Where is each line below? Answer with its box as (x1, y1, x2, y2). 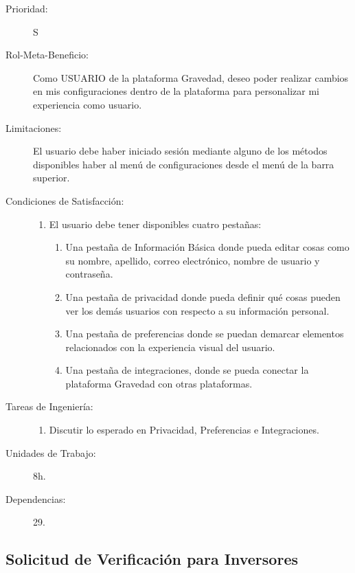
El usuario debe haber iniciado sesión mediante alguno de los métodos (33, 144, 328, 158)
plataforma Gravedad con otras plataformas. (65, 376, 253, 390)
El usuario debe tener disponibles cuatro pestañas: (49, 216, 262, 231)
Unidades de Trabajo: (5, 445, 96, 460)
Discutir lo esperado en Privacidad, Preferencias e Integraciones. (49, 423, 319, 437)
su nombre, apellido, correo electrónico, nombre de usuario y (65, 253, 320, 267)
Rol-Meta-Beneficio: (5, 47, 89, 62)
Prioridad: (5, 1, 48, 15)
